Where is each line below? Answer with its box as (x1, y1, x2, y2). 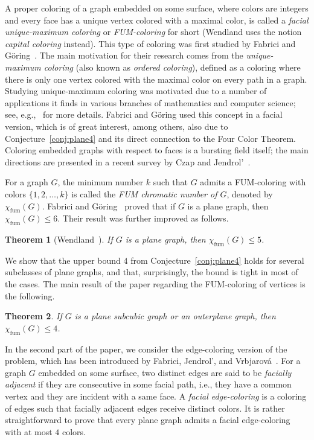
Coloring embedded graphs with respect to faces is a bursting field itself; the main (5, 144, 309, 156)
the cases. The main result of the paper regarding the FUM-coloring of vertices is (5, 278, 306, 290)
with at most (5, 425, 53, 438)
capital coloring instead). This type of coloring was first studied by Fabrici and (5, 37, 296, 49)
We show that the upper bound (5, 253, 121, 266)
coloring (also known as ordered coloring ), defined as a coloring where (43, 60, 301, 73)
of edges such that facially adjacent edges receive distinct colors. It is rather (5, 401, 285, 414)
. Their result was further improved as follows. (57, 212, 229, 225)
